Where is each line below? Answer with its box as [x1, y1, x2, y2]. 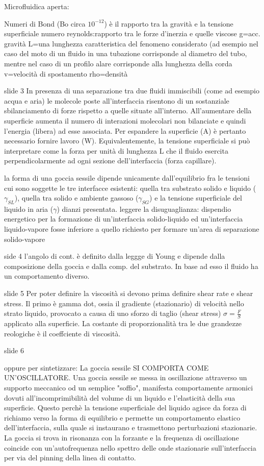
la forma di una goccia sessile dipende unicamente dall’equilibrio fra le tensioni [4, 172, 250, 183]
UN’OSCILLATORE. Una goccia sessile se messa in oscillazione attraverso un [4, 372, 247, 383]
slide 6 [4, 345, 24, 356]
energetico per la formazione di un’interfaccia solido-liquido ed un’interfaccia [4, 213, 243, 224]
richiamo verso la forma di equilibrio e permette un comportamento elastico [4, 412, 241, 423]
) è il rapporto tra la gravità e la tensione [104, 18, 233, 29]
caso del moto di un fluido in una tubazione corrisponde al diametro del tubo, [4, 48, 247, 59]
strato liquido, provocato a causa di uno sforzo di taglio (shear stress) [4, 308, 221, 318]
